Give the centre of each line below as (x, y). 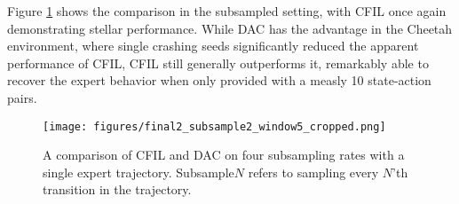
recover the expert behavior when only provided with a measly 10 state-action (219, 80)
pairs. (22, 97)
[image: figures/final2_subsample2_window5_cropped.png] (214, 126)
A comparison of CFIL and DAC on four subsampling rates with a (224, 155)
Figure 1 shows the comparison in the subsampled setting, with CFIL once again (227, 11)
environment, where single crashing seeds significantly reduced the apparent (213, 46)
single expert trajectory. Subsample (138, 172)
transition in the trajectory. (117, 189)
